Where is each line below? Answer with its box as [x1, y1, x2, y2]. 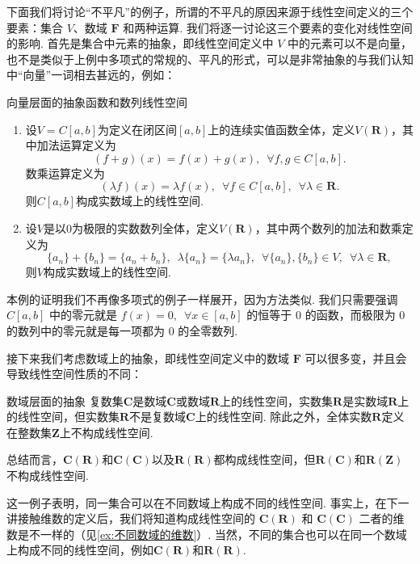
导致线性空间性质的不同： [6, 365, 142, 382]
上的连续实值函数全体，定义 [208, 120, 355, 137]
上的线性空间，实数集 [220, 392, 334, 409]
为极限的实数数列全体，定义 [71, 219, 219, 236]
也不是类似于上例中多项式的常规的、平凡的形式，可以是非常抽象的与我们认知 [6, 50, 414, 67]
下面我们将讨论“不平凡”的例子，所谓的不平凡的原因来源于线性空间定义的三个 [6, 3, 414, 19]
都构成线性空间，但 [213, 451, 316, 468]
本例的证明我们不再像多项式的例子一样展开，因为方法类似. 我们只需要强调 [6, 290, 398, 307]
